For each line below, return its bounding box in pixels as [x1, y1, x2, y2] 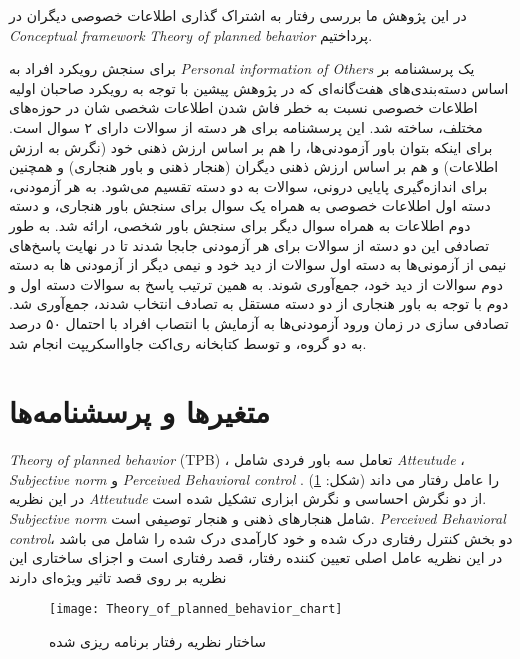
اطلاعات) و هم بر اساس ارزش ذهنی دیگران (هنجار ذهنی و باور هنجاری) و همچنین [9, 156, 499, 177]
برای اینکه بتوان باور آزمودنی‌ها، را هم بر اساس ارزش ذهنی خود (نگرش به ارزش [9, 136, 493, 157]
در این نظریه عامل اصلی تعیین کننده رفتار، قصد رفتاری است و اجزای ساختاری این [9, 547, 503, 568]
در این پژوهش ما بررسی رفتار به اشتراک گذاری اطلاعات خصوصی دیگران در [9, 5, 467, 25]
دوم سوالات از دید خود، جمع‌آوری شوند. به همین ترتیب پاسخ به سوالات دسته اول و [9, 273, 503, 294]
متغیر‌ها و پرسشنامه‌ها [9, 391, 271, 432]
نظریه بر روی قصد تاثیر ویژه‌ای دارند [9, 566, 227, 587]
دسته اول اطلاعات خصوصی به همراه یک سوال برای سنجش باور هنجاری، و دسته [9, 195, 491, 216]
